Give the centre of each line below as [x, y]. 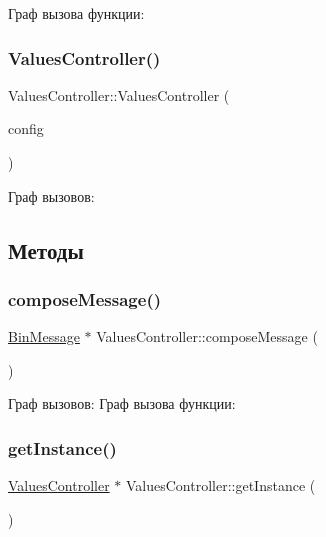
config [26, 128]
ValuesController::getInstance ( [221, 485]
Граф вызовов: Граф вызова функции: [122, 403]
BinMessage [44, 336]
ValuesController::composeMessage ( [207, 336]
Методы [46, 249]
